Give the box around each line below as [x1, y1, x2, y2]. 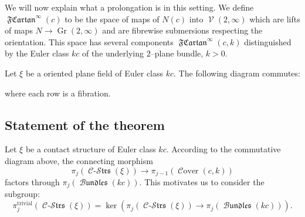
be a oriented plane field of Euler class [25, 66, 164, 79]
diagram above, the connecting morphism [5, 154, 153, 166]
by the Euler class [5, 47, 69, 59]
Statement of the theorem [5, 115, 165, 133]
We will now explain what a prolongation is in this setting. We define [5, 1, 254, 13]
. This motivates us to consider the [139, 176, 265, 188]
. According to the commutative [166, 143, 281, 155]
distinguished [244, 35, 292, 48]
